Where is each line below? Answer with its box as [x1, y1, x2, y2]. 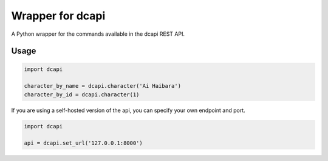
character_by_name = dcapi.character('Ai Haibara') [24, 82, 182, 90]
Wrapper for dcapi [11, 9, 106, 22]
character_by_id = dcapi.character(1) [24, 91, 140, 98]
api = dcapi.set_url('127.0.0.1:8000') [24, 140, 143, 146]
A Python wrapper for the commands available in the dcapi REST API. [11, 30, 185, 38]
